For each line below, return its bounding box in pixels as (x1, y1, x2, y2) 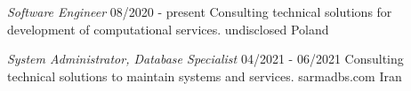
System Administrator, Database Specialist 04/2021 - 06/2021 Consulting (7, 49, 404, 68)
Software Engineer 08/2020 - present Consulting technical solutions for (7, 3, 392, 20)
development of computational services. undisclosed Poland (7, 19, 329, 38)
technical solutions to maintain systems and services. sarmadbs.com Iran (7, 66, 402, 85)
